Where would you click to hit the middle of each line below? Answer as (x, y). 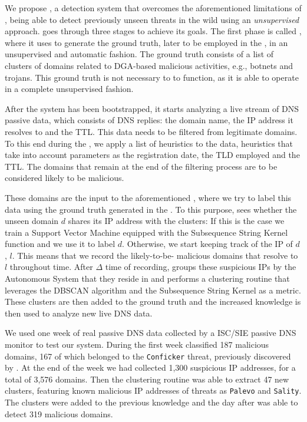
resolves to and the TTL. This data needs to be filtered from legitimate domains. (151, 131)
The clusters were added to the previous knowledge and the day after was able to (151, 402)
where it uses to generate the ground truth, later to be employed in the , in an (146, 42)
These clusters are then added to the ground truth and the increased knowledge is (153, 301)
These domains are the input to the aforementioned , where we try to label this (148, 197)
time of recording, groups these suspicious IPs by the (201, 267)
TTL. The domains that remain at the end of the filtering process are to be (141, 166)
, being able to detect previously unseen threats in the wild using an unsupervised (152, 19)
